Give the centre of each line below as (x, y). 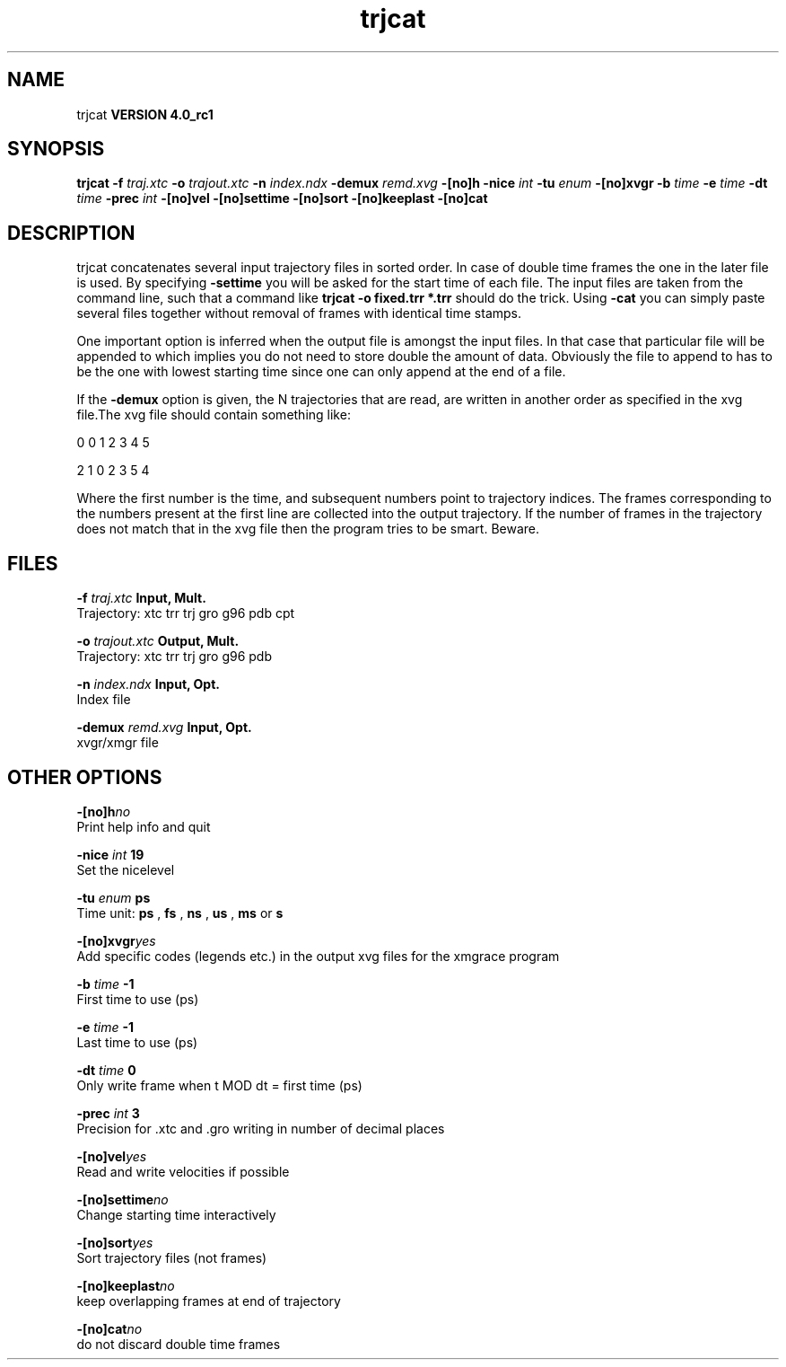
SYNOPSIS (56, 149)
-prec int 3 (108, 1113)
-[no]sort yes (115, 1242)
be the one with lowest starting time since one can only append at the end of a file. (321, 372)
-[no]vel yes (112, 1156)
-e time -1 (105, 1027)
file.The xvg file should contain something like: (214, 415)
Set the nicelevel (126, 869)
